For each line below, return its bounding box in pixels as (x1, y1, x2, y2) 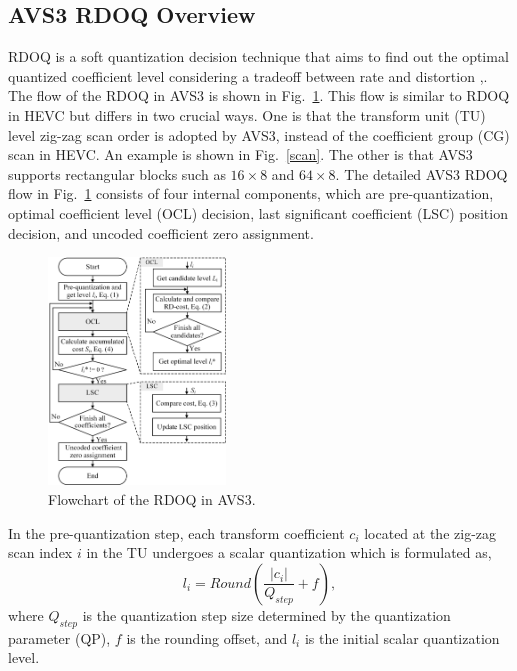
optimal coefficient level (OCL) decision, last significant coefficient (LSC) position (8, 202, 508, 223)
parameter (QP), (8, 627, 111, 648)
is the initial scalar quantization (304, 627, 500, 648)
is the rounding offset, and (126, 627, 288, 648)
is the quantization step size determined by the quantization (82, 604, 451, 625)
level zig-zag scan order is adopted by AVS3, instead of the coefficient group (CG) (8, 124, 510, 145)
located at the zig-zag (364, 522, 497, 543)
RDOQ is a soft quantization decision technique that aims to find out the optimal (8, 46, 509, 67)
